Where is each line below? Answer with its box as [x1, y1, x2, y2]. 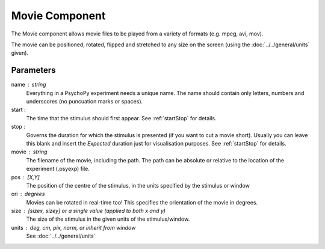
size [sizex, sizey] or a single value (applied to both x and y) [11, 207, 166, 215]
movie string [11, 148, 48, 156]
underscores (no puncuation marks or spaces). [26, 98, 143, 105]
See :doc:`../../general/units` [26, 232, 96, 240]
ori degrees [11, 190, 45, 198]
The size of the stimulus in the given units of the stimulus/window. [26, 215, 190, 223]
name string [11, 81, 46, 88]
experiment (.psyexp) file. [26, 165, 90, 173]
